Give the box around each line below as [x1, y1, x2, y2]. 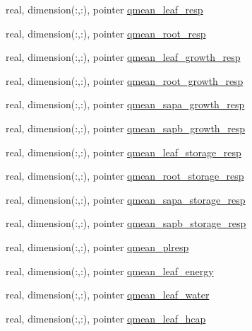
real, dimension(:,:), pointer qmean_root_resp [6, 25, 206, 40]
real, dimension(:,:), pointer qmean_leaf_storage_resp [6, 144, 241, 159]
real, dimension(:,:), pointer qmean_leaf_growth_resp [6, 50, 241, 64]
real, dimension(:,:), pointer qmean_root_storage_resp [6, 168, 244, 183]
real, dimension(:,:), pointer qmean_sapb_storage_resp [6, 216, 246, 231]
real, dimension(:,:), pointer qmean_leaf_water [6, 287, 210, 302]
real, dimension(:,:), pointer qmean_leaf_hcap [6, 310, 206, 325]
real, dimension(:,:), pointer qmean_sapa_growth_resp [6, 97, 245, 112]
